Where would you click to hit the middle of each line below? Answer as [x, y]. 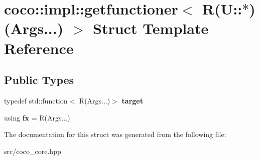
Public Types [39, 80]
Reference [39, 48]
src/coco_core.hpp [33, 151]
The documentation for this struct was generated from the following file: [115, 134]
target [132, 100]
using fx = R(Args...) [37, 117]
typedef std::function [36, 100]
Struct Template [151, 28]
